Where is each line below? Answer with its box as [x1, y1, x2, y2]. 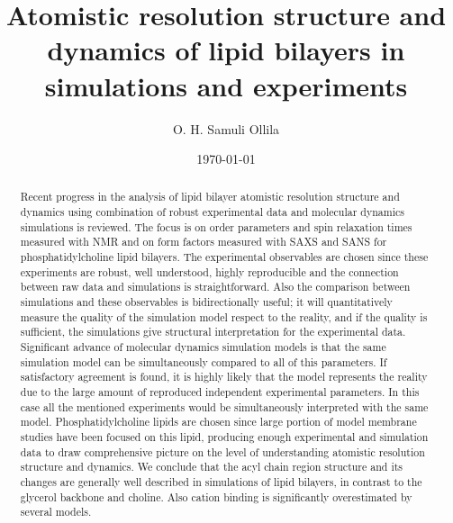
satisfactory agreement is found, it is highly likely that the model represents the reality [20, 369, 428, 384]
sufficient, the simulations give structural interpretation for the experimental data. [20, 324, 406, 339]
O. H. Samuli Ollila [172, 119, 280, 138]
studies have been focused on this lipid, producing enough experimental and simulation [20, 428, 429, 444]
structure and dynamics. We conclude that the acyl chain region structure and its [20, 459, 403, 474]
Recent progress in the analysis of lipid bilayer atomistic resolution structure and [20, 189, 400, 204]
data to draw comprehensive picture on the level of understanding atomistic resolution [20, 444, 425, 459]
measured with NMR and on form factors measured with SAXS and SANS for [20, 234, 387, 249]
